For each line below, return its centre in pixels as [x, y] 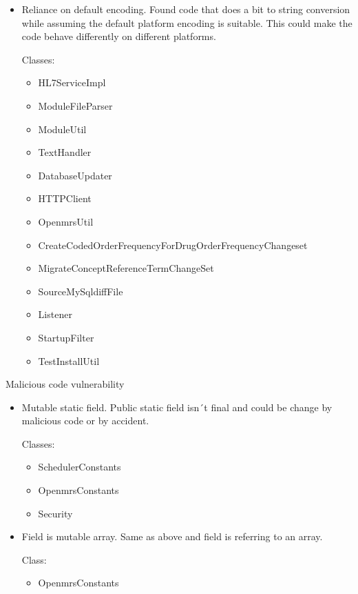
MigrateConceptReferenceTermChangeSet [126, 268]
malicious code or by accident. [85, 420]
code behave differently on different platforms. [119, 36]
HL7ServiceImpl [72, 82]
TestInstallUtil [69, 360]
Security [55, 513]
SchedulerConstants [80, 467]
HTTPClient [65, 198]
